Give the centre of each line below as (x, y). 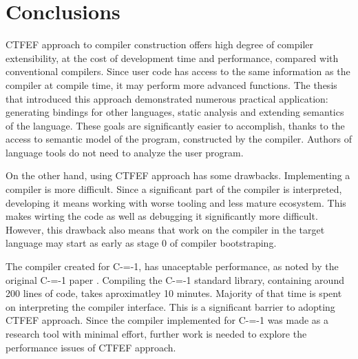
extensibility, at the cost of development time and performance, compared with (172, 58)
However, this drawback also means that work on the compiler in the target (165, 229)
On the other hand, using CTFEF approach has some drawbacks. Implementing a (178, 175)
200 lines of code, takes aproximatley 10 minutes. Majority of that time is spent (174, 293)
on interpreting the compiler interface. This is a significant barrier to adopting (170, 306)
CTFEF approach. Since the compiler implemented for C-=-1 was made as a (167, 320)
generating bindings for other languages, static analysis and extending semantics (175, 112)
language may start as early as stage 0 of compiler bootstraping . (141, 243)
